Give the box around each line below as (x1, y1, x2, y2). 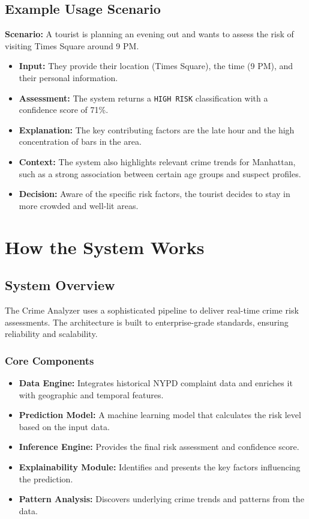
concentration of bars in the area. (19, 135, 142, 148)
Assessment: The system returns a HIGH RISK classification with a (19, 91, 268, 104)
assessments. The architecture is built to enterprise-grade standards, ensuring (5, 315, 289, 328)
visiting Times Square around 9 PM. (5, 39, 139, 52)
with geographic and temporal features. (19, 388, 164, 401)
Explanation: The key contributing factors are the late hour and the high (19, 123, 295, 136)
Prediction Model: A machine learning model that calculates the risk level (19, 408, 301, 421)
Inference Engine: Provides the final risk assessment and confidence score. (19, 440, 299, 453)
